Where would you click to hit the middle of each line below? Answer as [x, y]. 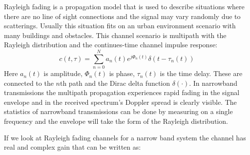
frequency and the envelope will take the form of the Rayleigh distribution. [116, 121]
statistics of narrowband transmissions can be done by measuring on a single [118, 111]
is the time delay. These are [201, 73]
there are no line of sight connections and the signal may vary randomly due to [122, 16]
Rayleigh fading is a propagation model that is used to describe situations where [124, 6]
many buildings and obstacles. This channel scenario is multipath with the [115, 35]
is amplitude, [63, 73]
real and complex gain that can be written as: [73, 147]
